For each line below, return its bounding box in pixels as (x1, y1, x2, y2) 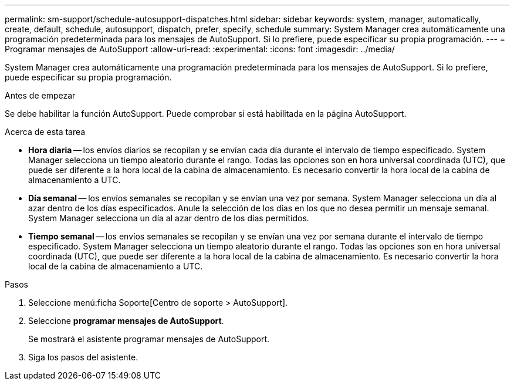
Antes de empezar (5, 90, 76, 100)
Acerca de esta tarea (5, 127, 86, 137)
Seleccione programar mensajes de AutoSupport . (28, 316, 224, 326)
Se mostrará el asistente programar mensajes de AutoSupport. (28, 334, 270, 344)
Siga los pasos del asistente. (28, 352, 138, 362)
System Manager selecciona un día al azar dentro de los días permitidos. (28, 213, 309, 223)
